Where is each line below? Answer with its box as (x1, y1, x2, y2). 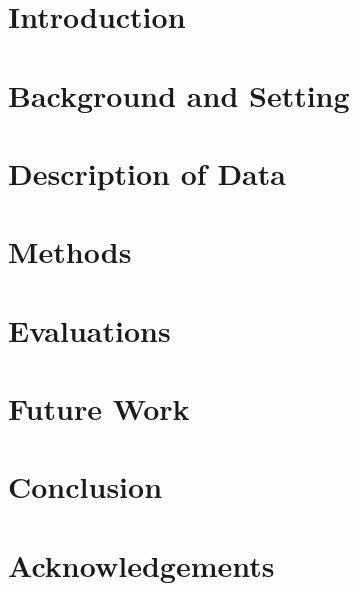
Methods (8, 231, 132, 272)
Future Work (8, 388, 190, 429)
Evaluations (8, 309, 171, 350)
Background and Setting (8, 74, 350, 115)
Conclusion (8, 466, 163, 507)
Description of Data (8, 152, 286, 193)
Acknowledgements (8, 544, 275, 585)
